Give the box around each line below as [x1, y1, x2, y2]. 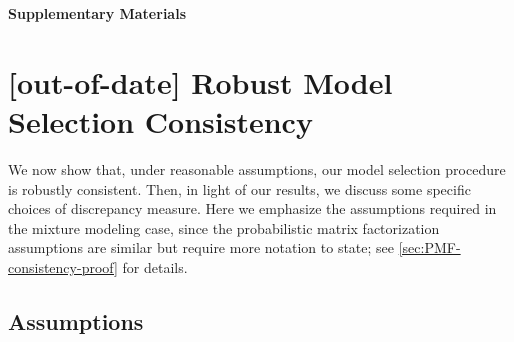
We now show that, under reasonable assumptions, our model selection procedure [8, 158, 506, 179]
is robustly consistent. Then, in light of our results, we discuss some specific [8, 178, 471, 199]
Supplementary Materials [8, 3, 186, 23]
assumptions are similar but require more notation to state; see [8, 237, 395, 258]
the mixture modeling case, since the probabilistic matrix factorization [8, 217, 440, 238]
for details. [122, 256, 188, 277]
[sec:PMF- [398, 237, 461, 258]
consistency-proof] [8, 256, 118, 277]
